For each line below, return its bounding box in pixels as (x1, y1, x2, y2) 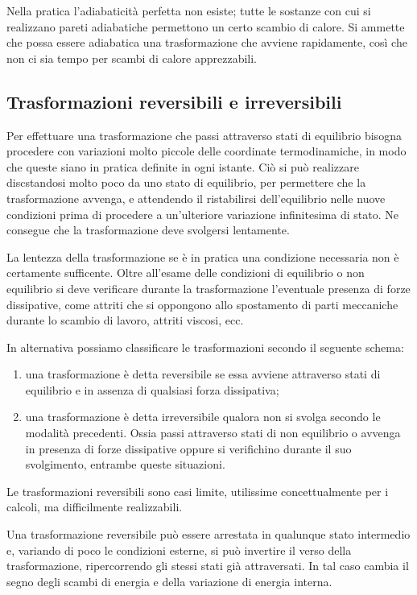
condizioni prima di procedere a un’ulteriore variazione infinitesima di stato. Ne (6, 205, 398, 222)
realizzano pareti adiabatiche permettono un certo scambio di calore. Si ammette (6, 18, 405, 35)
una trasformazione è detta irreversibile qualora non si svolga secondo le (25, 408, 381, 425)
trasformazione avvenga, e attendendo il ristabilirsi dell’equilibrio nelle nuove (6, 189, 386, 206)
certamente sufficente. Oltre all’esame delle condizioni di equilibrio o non (6, 264, 365, 281)
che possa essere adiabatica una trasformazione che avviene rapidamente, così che (6, 34, 407, 51)
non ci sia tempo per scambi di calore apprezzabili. (6, 49, 257, 66)
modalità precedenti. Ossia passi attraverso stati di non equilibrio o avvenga (25, 424, 401, 441)
